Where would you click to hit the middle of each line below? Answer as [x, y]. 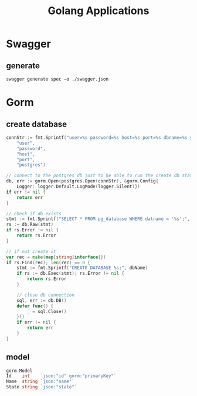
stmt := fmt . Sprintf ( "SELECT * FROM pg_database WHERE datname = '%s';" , [98, 219]
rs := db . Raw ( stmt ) [30, 225]
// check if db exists [34, 214]
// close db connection [46, 295]
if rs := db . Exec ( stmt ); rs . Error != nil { [71, 274]
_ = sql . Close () [47, 311]
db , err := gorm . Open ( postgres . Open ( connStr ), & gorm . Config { [82, 181]
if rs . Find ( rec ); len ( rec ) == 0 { [48, 262]
